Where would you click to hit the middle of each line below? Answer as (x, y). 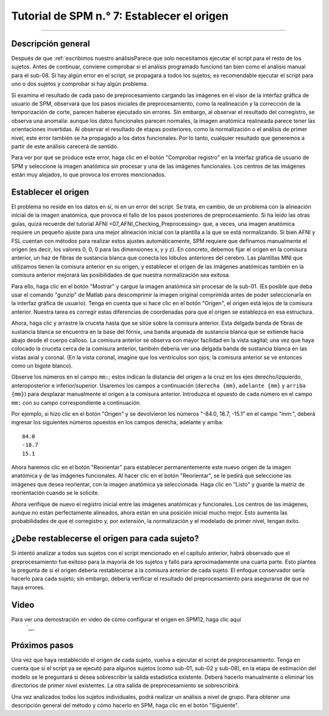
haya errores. (28, 587)
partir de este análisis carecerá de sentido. (65, 146)
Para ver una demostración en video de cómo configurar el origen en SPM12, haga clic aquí (126, 619)
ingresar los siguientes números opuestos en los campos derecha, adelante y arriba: (117, 422)
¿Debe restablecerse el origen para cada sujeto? (105, 539)
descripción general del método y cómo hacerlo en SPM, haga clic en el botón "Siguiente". (125, 705)
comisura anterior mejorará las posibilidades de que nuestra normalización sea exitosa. (121, 275)
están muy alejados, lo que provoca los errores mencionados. (89, 175)
